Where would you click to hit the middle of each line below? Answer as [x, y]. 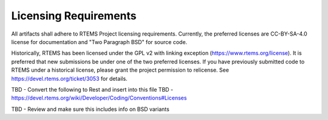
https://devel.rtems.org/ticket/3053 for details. [69, 78]
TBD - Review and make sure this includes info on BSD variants [90, 109]
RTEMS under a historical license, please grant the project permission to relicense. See [120, 70]
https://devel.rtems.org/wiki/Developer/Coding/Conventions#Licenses [99, 98]
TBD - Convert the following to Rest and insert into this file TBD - [92, 89]
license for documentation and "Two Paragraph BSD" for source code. [99, 42]
